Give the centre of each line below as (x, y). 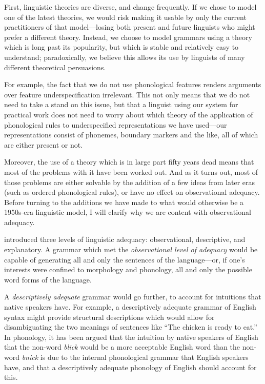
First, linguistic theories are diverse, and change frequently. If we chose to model (130, 7)
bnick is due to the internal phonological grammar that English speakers (135, 357)
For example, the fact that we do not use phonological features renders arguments (133, 84)
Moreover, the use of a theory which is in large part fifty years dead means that (129, 162)
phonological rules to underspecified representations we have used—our (116, 124)
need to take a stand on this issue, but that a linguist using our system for (121, 104)
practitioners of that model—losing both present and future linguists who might (130, 27)
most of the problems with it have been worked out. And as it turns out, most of (131, 171)
